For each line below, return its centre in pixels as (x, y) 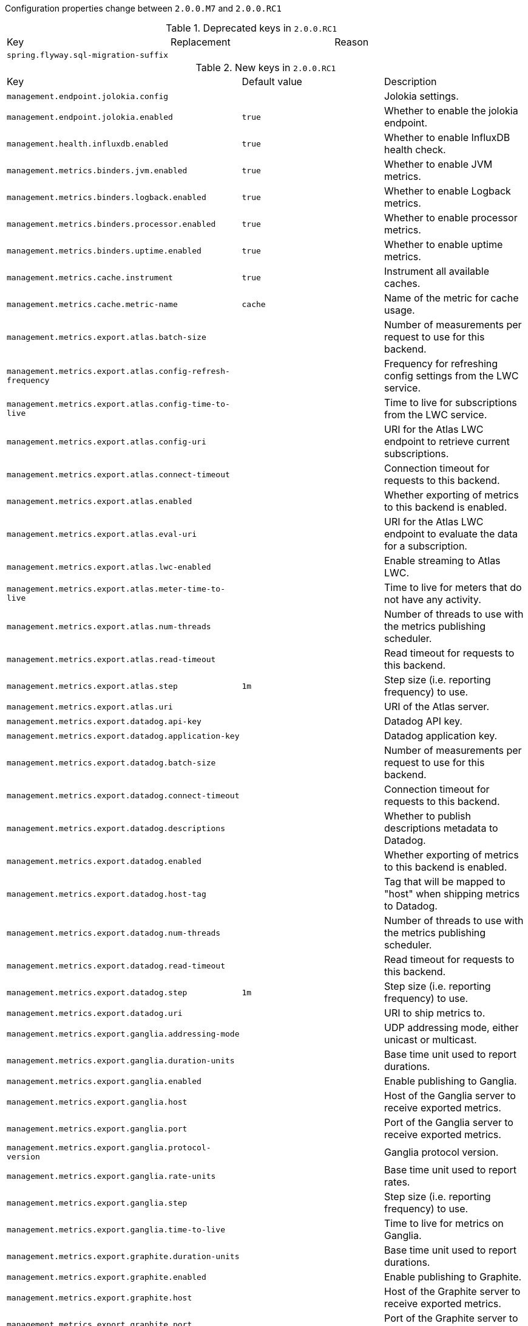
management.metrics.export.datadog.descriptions (116, 828)
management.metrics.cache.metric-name (92, 304)
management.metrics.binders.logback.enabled (107, 197)
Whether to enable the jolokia (451, 111)
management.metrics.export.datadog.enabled (104, 861)
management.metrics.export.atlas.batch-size (107, 337)
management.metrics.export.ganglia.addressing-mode (123, 1034)
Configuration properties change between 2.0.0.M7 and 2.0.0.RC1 (143, 8)
